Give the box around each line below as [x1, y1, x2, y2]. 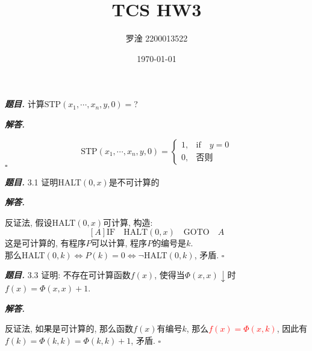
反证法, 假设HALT [5, 216, 76, 228]
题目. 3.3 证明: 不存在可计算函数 [5, 269, 131, 281]
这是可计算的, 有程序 [5, 237, 86, 249]
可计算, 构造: [102, 216, 153, 228]
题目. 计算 [5, 98, 45, 110]
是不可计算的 [108, 175, 160, 188]
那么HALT [5, 248, 45, 261]
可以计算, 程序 [91, 237, 148, 249]
